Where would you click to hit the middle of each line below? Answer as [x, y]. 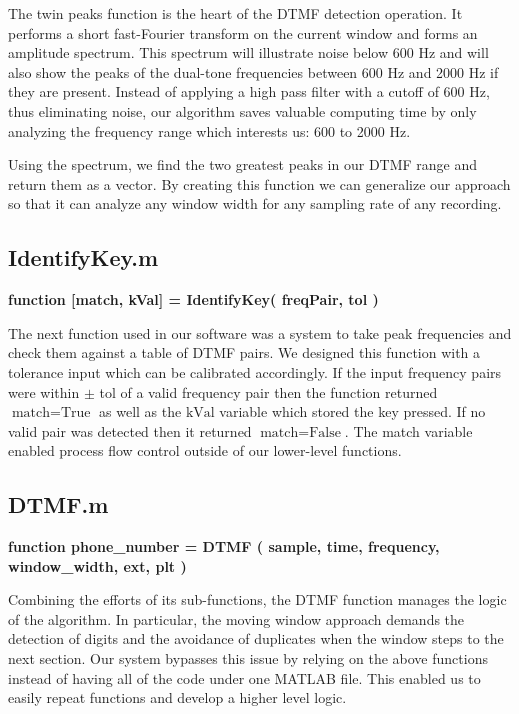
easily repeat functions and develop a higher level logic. [177, 697]
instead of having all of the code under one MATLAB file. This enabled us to [244, 677]
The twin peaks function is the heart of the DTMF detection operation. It [235, 13]
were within [44, 391]
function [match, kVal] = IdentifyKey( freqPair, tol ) [193, 299]
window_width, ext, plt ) [97, 565]
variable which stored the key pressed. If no [352, 411]
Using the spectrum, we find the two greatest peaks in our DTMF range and [243, 164]
